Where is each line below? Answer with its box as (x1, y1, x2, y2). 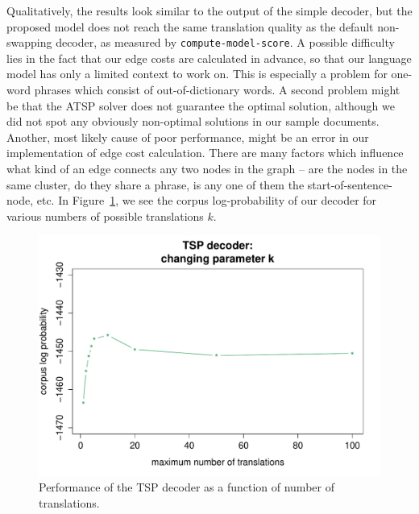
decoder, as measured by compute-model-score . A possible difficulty (56, 34, 395, 51)
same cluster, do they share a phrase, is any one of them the (6, 176, 305, 193)
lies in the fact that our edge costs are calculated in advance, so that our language (6, 49, 412, 66)
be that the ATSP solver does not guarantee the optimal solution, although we (6, 97, 395, 114)
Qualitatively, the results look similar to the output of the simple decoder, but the (6, 2, 413, 19)
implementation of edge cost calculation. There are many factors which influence (6, 144, 404, 161)
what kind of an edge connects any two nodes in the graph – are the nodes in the (6, 160, 408, 176)
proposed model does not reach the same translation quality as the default (6, 18, 374, 35)
